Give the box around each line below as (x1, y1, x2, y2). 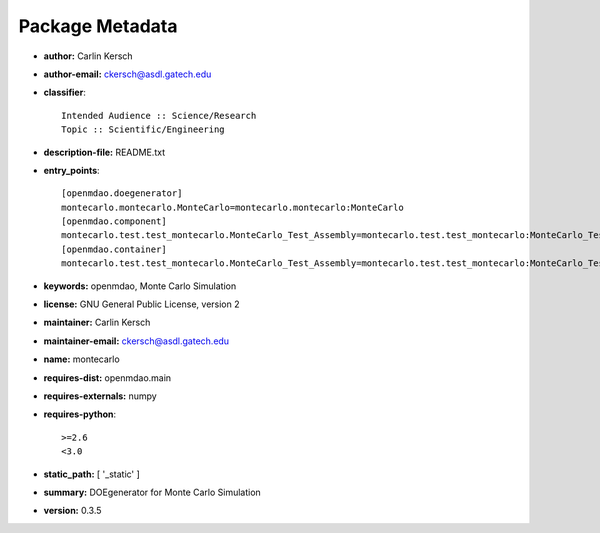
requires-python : (43, 408, 117, 420)
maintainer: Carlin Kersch (43, 316, 151, 329)
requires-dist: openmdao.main (43, 371, 172, 384)
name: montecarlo (43, 353, 120, 365)
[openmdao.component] (61, 216, 167, 227)
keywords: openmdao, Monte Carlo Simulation (43, 280, 237, 292)
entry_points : (43, 164, 100, 176)
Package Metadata (18, 15, 178, 37)
